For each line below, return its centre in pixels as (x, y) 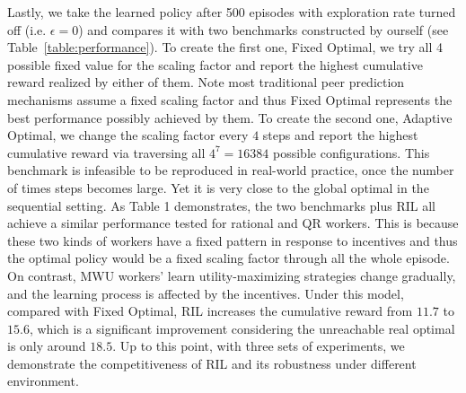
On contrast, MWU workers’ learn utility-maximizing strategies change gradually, (232, 275)
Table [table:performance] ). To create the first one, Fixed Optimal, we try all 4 (225, 47)
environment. (43, 381)
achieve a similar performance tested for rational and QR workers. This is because (233, 223)
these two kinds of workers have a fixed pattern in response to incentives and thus (233, 240)
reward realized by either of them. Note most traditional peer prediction (206, 82)
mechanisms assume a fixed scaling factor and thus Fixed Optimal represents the (230, 99)
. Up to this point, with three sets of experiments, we (259, 346)
